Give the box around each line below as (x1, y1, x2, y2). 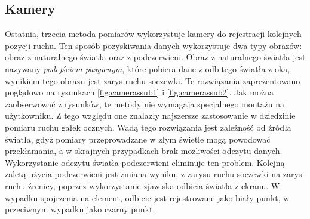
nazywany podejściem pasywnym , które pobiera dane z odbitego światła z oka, (5, 62, 290, 75)
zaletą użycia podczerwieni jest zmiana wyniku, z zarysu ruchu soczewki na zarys (5, 168, 302, 180)
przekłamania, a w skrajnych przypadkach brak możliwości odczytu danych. (5, 144, 283, 157)
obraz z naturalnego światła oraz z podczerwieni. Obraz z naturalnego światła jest (5, 51, 306, 63)
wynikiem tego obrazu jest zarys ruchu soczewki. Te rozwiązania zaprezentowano (5, 74, 300, 87)
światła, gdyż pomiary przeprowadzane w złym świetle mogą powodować (5, 132, 271, 145)
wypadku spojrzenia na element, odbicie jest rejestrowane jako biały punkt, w (5, 191, 290, 203)
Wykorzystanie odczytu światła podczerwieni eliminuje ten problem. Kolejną (5, 156, 285, 168)
